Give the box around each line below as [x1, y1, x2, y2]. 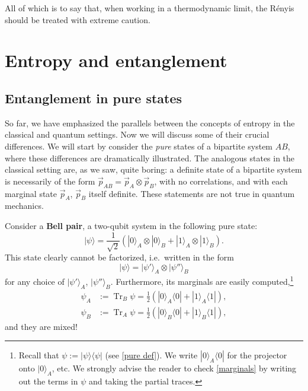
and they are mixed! [5, 320, 78, 332]
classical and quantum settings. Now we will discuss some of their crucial [5, 128, 269, 141]
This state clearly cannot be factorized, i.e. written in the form [5, 250, 234, 263]
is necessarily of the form [5, 174, 95, 187]
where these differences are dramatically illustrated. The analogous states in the [5, 151, 295, 164]
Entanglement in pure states [5, 88, 182, 107]
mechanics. [5, 199, 44, 212]
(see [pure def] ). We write [105, 349, 198, 361]
